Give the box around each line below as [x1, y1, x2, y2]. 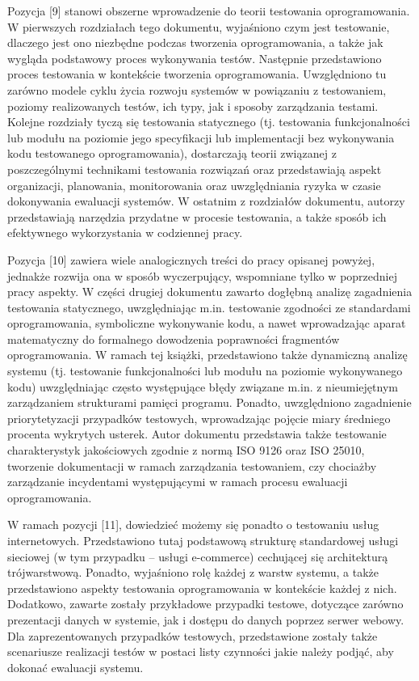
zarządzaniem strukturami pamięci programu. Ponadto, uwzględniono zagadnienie [7, 394, 412, 411]
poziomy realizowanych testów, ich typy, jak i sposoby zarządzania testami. [7, 97, 379, 114]
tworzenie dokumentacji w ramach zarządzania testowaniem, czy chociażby [7, 457, 377, 474]
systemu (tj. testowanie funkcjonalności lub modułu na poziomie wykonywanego [7, 362, 403, 379]
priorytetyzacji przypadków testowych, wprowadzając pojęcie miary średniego [7, 409, 391, 426]
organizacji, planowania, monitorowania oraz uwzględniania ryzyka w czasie [7, 176, 381, 193]
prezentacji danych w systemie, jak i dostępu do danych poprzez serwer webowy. [7, 611, 404, 628]
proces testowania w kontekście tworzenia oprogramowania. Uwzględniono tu [7, 66, 387, 82]
